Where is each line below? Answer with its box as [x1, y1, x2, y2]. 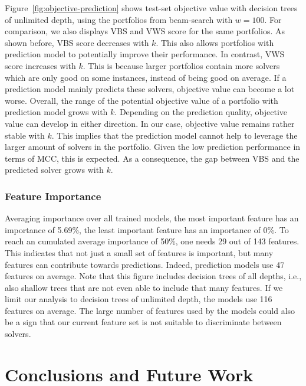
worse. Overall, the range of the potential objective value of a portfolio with [5, 94, 278, 106]
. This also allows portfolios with [156, 36, 274, 48]
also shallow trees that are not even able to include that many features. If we [5, 281, 283, 293]
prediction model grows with [5, 106, 108, 118]
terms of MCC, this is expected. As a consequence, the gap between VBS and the [5, 152, 300, 164]
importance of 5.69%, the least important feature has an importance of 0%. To [5, 223, 289, 235]
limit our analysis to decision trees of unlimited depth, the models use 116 [5, 293, 272, 305]
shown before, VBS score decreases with [5, 36, 149, 48]
